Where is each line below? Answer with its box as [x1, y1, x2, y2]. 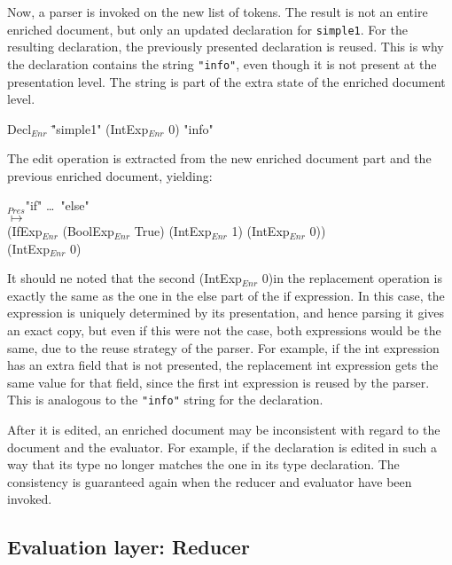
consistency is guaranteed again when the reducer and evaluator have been [7, 472, 412, 490]
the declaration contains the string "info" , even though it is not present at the [7, 54, 437, 73]
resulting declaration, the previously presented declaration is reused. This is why [7, 37, 444, 56]
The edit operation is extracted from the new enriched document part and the [7, 149, 432, 168]
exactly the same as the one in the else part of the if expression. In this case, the [7, 286, 445, 304]
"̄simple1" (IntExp [51, 119, 149, 137]
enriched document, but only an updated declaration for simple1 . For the [7, 20, 408, 38]
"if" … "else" [25, 196, 90, 215]
